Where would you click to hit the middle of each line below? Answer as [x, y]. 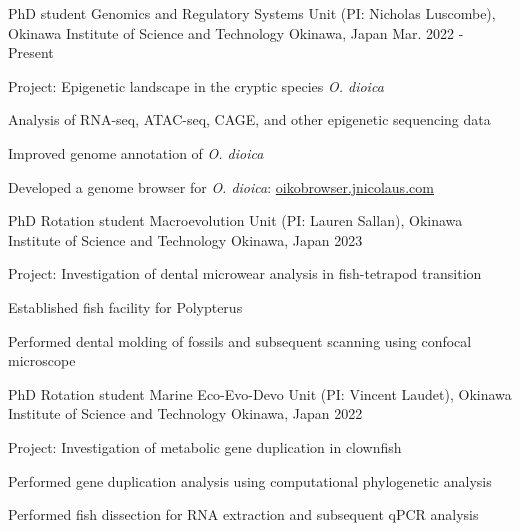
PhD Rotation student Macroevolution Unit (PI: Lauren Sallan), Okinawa [235, 220]
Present [31, 52]
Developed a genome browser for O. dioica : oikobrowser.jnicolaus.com [221, 186]
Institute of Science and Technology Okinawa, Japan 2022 [185, 413]
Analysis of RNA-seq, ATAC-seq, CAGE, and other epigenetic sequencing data [249, 119]
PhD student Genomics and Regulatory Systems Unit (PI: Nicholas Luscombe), [252, 13]
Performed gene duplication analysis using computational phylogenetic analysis [250, 480]
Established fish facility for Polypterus [125, 306]
